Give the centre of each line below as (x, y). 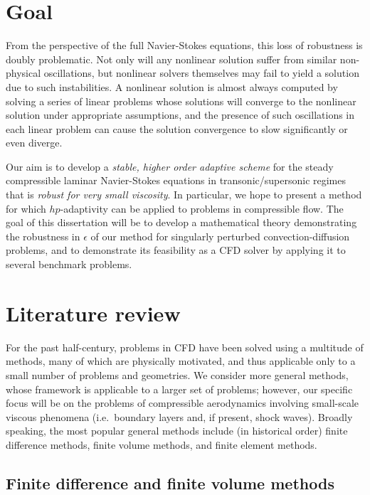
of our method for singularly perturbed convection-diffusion (220, 236)
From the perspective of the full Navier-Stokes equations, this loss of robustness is (184, 45)
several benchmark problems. (69, 264)
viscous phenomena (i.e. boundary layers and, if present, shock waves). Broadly (179, 416)
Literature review (93, 313)
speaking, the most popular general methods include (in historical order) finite (177, 431)
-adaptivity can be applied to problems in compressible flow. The (202, 208)
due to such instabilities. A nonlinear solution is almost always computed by (172, 86)
